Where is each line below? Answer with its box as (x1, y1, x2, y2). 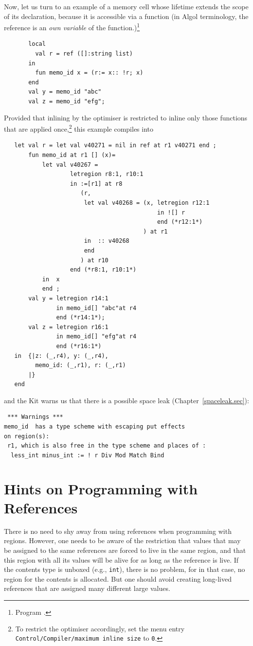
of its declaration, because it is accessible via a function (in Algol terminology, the (4, 11, 249, 21)
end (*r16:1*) (56, 342, 102, 350)
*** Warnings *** (7, 413, 63, 421)
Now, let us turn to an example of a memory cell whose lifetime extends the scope (4, 1, 249, 11)
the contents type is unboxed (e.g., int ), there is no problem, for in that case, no (4, 564, 245, 574)
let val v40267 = (42, 161, 98, 168)
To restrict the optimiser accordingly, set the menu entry (15, 623, 185, 633)
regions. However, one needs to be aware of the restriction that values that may (4, 535, 241, 546)
